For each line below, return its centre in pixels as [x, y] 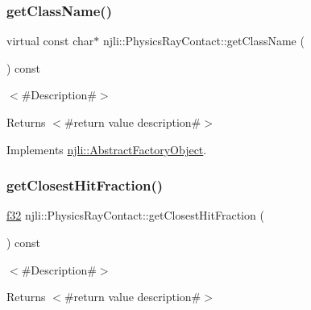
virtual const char [50, 41]
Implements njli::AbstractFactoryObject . [107, 149]
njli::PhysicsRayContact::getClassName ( [203, 41]
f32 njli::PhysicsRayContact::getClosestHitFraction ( [135, 215]
